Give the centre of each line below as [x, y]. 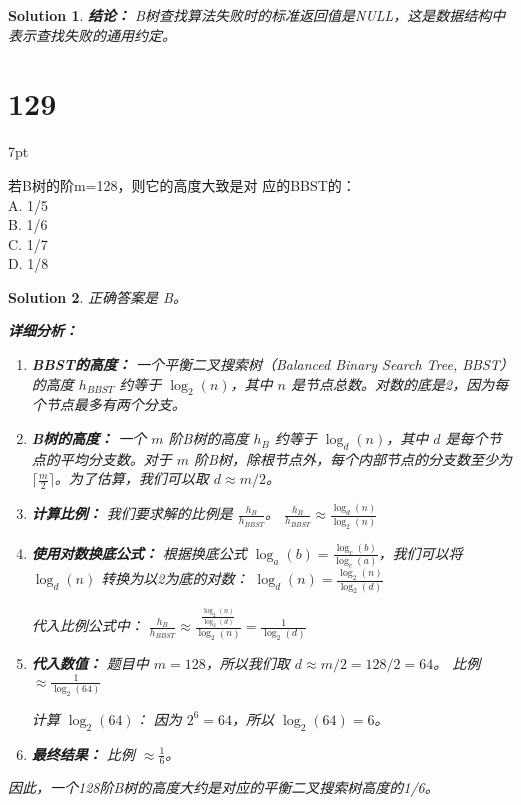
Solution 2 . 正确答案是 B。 [97, 296]
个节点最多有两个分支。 [108, 404]
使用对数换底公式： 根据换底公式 [139, 552]
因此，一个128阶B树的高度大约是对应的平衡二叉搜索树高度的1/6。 [223, 787]
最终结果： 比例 [83, 753]
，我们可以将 [420, 552]
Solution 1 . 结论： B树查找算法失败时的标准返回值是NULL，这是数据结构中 [257, 15]
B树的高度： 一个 [89, 438]
